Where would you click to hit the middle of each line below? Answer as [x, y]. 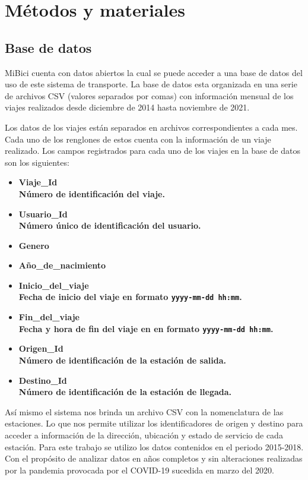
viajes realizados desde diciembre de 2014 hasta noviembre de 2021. [127, 107]
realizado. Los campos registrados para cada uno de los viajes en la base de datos [153, 151]
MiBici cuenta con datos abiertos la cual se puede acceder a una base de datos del [154, 72]
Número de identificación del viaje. [92, 193]
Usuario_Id [43, 214]
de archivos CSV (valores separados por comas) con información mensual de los [149, 95]
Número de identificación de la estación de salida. [122, 360]
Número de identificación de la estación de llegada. [125, 392]
